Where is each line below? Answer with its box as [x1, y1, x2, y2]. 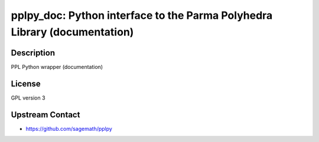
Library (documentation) [11, 25, 134, 38]
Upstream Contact [11, 110, 80, 120]
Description [11, 48, 56, 58]
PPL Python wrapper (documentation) [11, 63, 103, 70]
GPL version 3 [11, 94, 45, 101]
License [11, 78, 41, 88]
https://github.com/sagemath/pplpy [25, 125, 112, 132]
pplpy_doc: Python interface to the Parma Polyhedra [11, 9, 273, 22]
